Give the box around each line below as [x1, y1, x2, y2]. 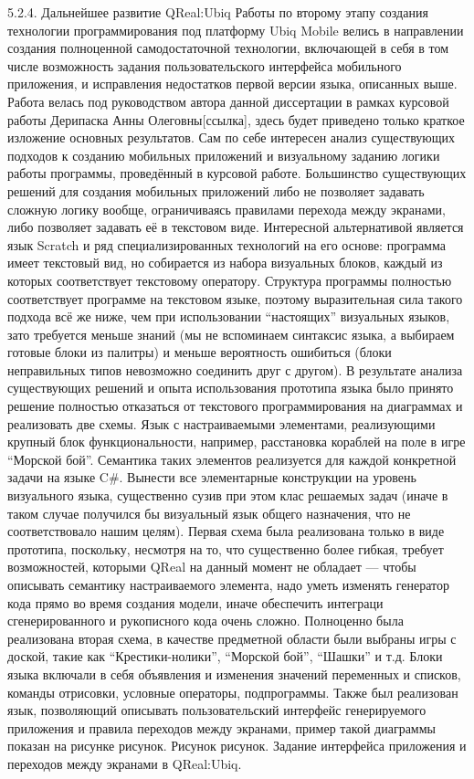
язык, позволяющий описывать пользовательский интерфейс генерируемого [7, 700, 427, 720]
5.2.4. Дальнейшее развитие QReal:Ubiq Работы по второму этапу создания [7, 3, 428, 21]
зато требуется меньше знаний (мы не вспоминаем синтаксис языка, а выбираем [7, 324, 455, 343]
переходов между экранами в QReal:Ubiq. [7, 753, 242, 773]
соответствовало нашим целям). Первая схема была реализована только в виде [7, 521, 445, 541]
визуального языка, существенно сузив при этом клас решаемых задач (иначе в [7, 486, 448, 505]
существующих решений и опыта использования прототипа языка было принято [7, 378, 454, 397]
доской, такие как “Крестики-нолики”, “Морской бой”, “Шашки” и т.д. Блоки [7, 647, 443, 666]
